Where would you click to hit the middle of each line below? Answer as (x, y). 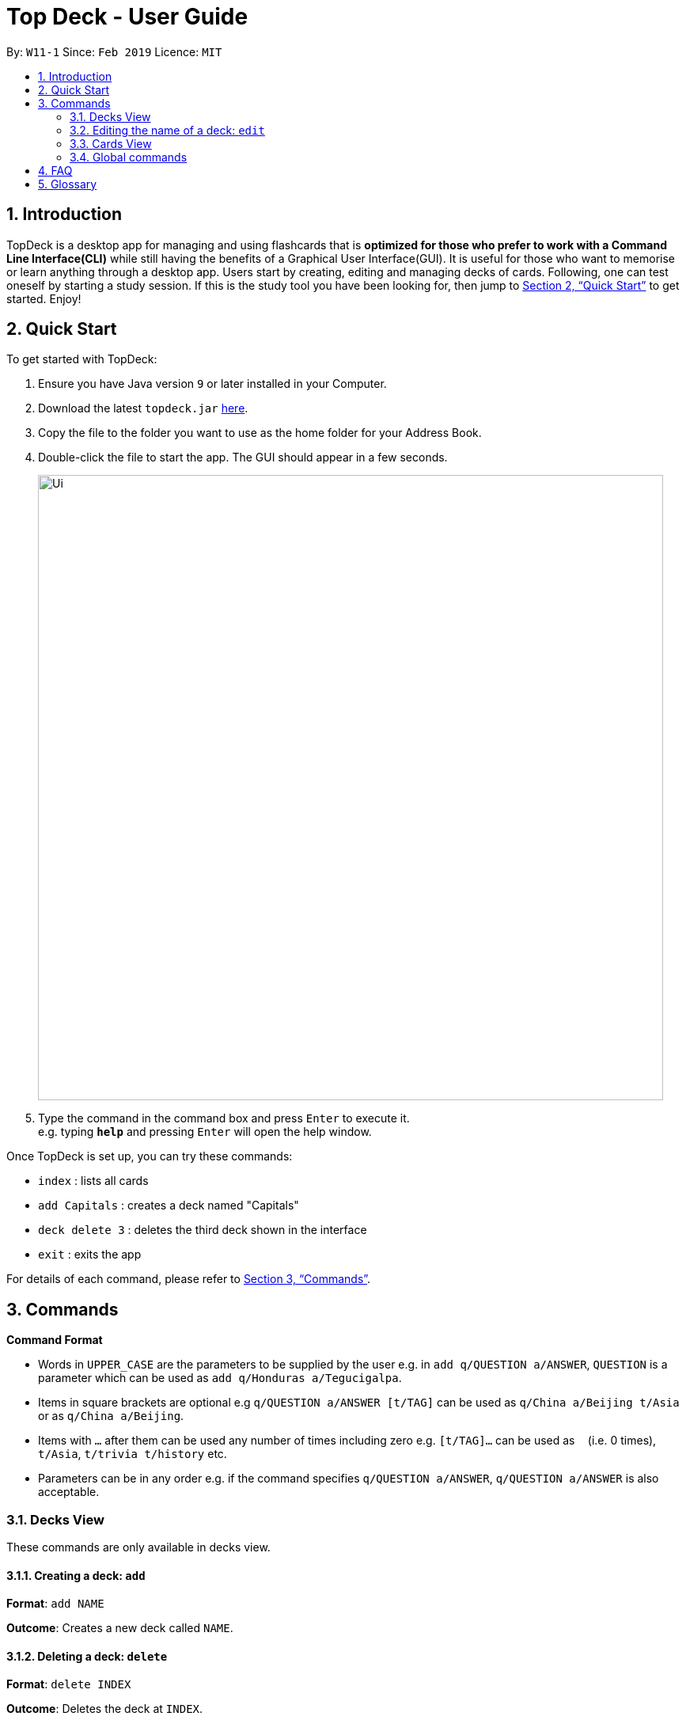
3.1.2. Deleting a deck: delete (87, 1656)
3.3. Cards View (111, 143)
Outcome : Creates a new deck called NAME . (120, 1628)
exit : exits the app (90, 1255)
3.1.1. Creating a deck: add (76, 1575)
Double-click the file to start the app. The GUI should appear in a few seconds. (243, 458)
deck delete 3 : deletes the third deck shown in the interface (203, 1230)
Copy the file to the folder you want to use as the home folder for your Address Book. (260, 433)
